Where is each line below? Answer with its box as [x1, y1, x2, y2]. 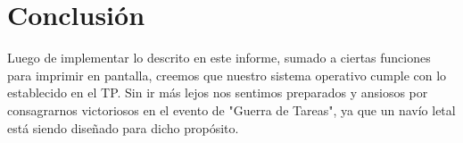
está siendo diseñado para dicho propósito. [7, 118, 239, 137]
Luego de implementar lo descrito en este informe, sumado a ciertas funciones [7, 48, 431, 67]
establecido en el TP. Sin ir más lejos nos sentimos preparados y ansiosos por [7, 83, 428, 102]
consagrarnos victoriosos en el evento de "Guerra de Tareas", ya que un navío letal [7, 100, 456, 119]
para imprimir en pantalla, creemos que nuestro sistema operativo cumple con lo [7, 65, 447, 84]
